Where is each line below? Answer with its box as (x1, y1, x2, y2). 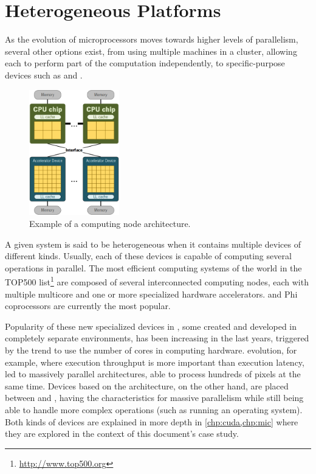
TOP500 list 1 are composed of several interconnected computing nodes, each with (5, 274, 309, 288)
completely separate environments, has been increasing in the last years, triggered (5, 332, 309, 344)
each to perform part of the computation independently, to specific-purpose (5, 57, 285, 69)
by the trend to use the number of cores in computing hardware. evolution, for (5, 343, 297, 356)
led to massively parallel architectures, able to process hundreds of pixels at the (5, 368, 301, 380)
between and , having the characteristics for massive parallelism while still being (5, 391, 304, 404)
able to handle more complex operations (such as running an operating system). (5, 403, 303, 416)
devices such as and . (5, 68, 83, 81)
